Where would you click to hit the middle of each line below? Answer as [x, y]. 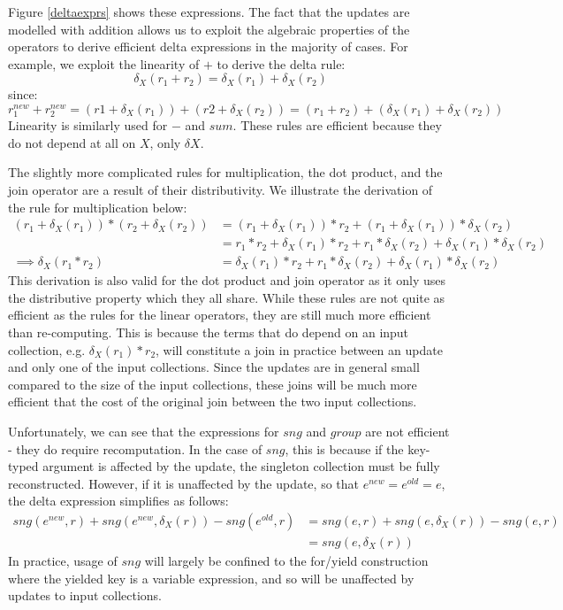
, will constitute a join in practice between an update [299, 349]
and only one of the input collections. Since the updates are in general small [214, 367]
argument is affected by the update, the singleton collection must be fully [241, 466]
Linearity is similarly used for [88, 125]
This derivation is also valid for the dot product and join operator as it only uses [227, 280]
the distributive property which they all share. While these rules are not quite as [227, 297]
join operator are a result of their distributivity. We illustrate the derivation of [221, 189]
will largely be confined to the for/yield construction [286, 560]
